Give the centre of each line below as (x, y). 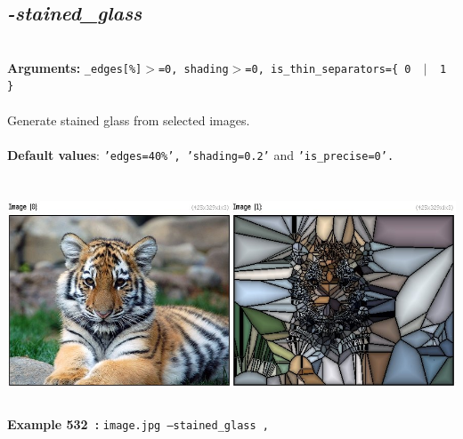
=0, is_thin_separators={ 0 (328, 69)
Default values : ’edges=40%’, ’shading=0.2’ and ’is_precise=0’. (201, 154)
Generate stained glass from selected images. (129, 120)
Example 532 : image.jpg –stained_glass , (138, 423)
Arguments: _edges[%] (75, 67)
